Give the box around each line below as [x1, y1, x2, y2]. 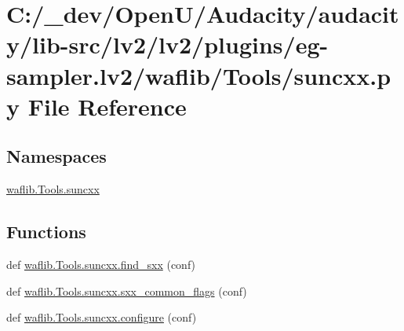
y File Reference [6, 90, 187, 122]
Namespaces [6, 144, 107, 168]
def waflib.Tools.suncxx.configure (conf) [6, 309, 197, 325]
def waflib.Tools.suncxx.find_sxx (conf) [6, 256, 196, 272]
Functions [6, 219, 86, 244]
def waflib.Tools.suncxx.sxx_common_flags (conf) [6, 282, 247, 299]
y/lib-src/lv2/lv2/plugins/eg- [6, 28, 329, 61]
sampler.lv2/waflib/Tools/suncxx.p [6, 59, 391, 91]
